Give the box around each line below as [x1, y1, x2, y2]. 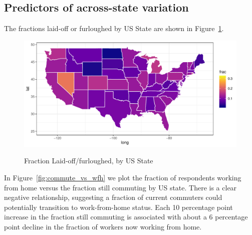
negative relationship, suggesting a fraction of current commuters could [4, 192, 222, 202]
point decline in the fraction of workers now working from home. [4, 221, 202, 231]
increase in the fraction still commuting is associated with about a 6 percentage [4, 211, 248, 222]
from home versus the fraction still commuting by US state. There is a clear [4, 182, 237, 192]
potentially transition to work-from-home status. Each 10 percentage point [4, 201, 233, 212]
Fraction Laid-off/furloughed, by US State [24, 155, 153, 166]
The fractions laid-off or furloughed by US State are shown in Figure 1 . [4, 23, 224, 34]
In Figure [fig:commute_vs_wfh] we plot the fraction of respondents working [4, 172, 241, 182]
